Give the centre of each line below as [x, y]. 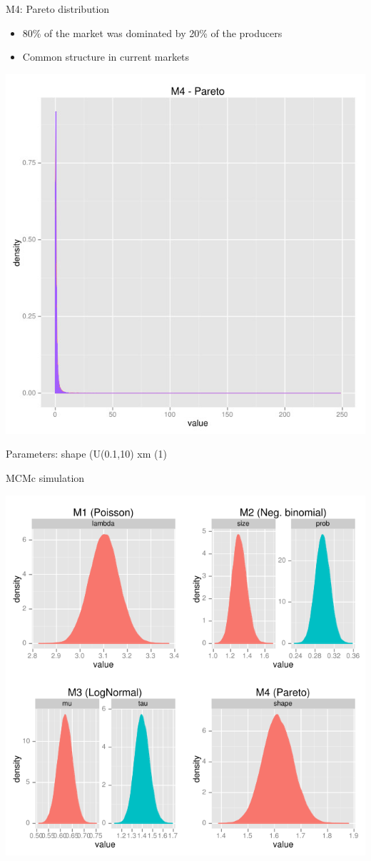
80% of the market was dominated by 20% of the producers [152, 32]
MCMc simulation [45, 477]
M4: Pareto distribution [58, 9]
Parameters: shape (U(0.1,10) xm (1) [86, 454]
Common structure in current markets [106, 57]
